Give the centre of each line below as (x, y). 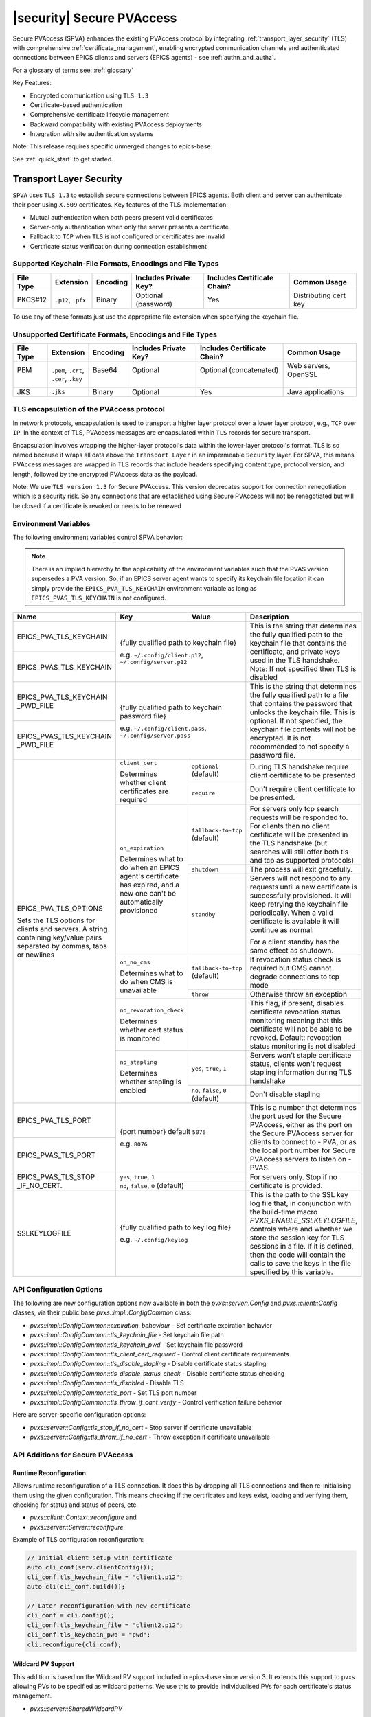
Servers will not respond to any (300, 878)
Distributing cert (319, 295)
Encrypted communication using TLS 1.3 (89, 95)
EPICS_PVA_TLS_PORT (54, 1121)
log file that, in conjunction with (301, 1203)
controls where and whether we (301, 1229)
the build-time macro (284, 1212)
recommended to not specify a (300, 747)
